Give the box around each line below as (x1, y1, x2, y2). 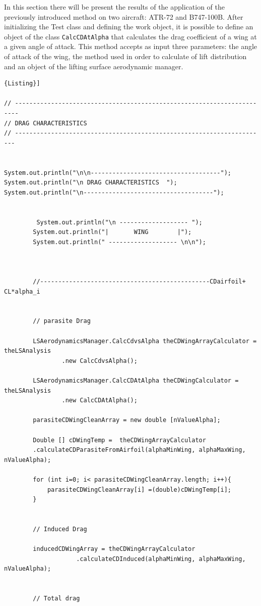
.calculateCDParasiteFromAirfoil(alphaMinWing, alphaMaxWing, (33, 446, 246, 454)
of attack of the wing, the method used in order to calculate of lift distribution (4, 51, 247, 62)
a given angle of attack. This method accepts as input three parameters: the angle (4, 41, 257, 52)
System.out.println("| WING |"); (33, 228, 192, 236)
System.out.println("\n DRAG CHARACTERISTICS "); (4, 179, 177, 187)
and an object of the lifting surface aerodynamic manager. (4, 61, 183, 71)
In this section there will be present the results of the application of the (4, 2, 225, 12)
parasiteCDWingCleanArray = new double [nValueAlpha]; (33, 416, 221, 424)
